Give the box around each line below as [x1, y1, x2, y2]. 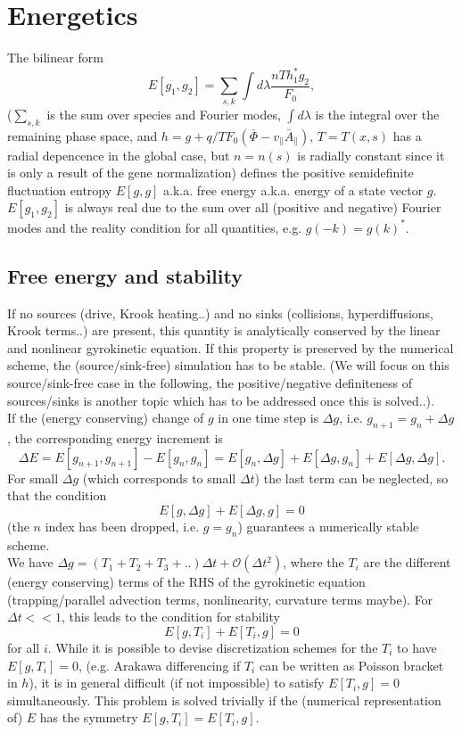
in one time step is [218, 408, 319, 427]
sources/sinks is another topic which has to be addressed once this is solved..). [7, 391, 434, 409]
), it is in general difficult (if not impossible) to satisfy [29, 673, 325, 692]
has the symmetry [39, 708, 138, 727]
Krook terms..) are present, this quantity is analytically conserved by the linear [7, 321, 441, 340]
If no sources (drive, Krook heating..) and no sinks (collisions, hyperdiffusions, [7, 303, 433, 322]
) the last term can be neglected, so [254, 468, 449, 487]
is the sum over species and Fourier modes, [46, 104, 281, 123]
